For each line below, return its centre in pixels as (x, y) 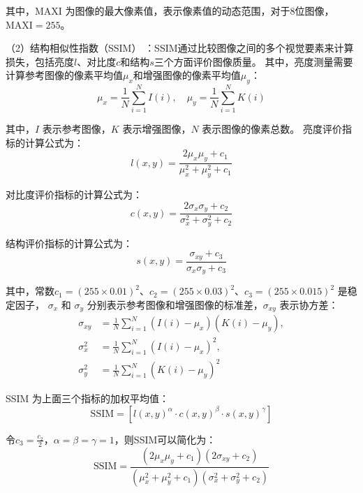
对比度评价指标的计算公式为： (74, 194)
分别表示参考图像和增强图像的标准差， (175, 304)
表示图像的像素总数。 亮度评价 (272, 129)
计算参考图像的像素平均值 (64, 75)
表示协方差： (309, 304)
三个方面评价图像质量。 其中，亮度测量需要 (253, 61)
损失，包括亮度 (40, 61)
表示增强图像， (157, 129)
